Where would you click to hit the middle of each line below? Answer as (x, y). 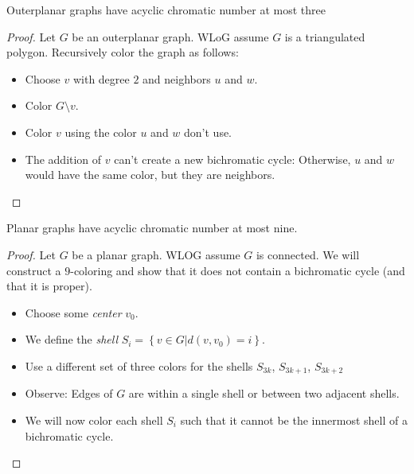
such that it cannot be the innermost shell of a (294, 420)
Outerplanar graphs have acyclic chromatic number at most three (166, 10)
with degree (101, 78)
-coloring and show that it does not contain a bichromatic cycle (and (238, 270)
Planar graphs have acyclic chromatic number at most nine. (152, 228)
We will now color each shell (94, 420)
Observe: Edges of (69, 393)
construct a (34, 270)
